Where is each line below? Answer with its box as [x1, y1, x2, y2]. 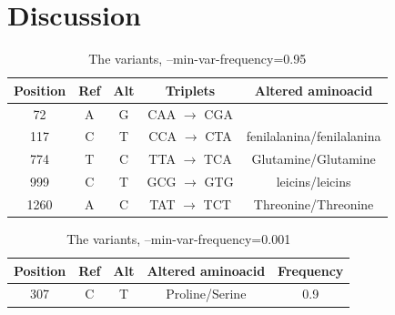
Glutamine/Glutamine [251, 149, 376, 168]
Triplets [165, 80, 216, 99]
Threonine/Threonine [253, 194, 374, 213]
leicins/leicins [276, 172, 351, 191]
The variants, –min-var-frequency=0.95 [88, 49, 307, 68]
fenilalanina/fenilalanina [246, 127, 381, 146]
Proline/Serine [166, 284, 247, 303]
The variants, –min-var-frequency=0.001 [66, 229, 291, 249]
